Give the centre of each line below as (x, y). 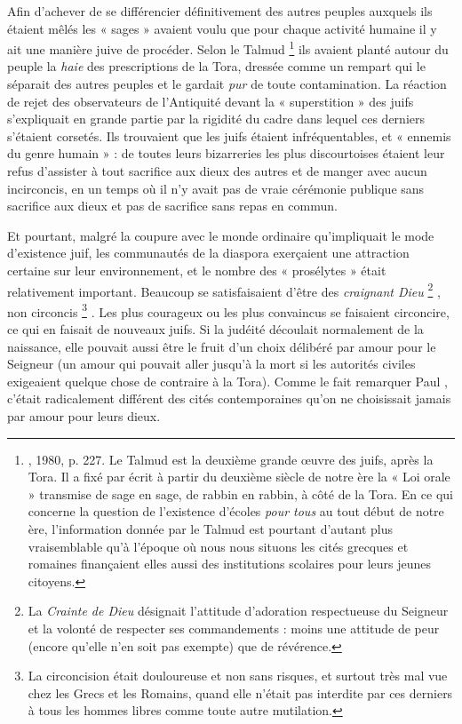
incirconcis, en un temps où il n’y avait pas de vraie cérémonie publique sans (216, 188)
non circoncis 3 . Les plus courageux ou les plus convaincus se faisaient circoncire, (228, 310)
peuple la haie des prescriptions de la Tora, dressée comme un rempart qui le (216, 66)
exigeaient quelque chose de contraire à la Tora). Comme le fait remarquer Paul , (227, 381)
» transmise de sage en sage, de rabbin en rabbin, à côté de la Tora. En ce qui (240, 493)
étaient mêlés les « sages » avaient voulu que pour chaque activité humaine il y (222, 28)
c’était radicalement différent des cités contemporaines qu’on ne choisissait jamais (229, 398)
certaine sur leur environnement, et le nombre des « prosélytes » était (197, 270)
